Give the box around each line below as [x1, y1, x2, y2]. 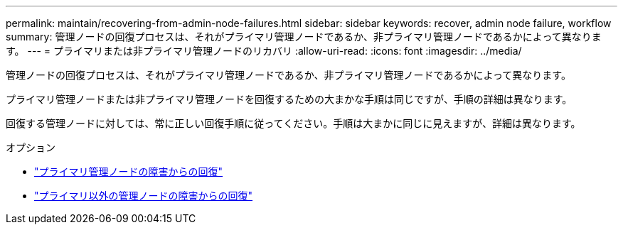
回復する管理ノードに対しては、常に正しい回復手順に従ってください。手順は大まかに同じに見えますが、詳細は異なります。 [6, 117, 581, 129]
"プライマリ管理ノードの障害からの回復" [34, 165, 223, 177]
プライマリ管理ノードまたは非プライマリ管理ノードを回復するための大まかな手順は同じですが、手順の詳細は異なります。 [6, 93, 573, 105]
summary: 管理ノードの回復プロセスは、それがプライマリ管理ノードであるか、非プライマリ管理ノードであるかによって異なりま [6, 31, 602, 43]
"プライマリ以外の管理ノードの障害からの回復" [34, 190, 253, 202]
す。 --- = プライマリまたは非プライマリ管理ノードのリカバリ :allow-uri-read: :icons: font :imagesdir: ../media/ [6, 45, 522, 57]
